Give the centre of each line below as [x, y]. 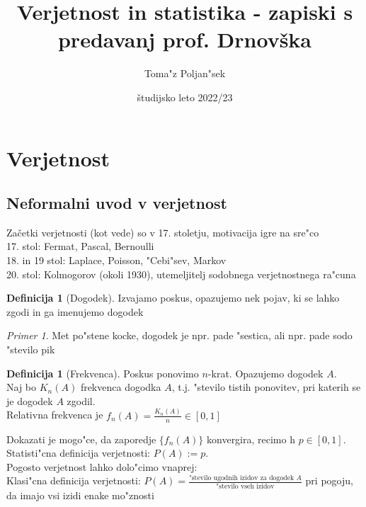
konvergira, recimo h [251, 439]
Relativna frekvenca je [55, 415]
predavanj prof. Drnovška [185, 39]
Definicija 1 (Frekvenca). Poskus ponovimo [103, 373]
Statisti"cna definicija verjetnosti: [79, 453]
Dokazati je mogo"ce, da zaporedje [81, 439]
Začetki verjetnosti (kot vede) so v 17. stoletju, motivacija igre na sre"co [163, 232]
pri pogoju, [329, 480]
